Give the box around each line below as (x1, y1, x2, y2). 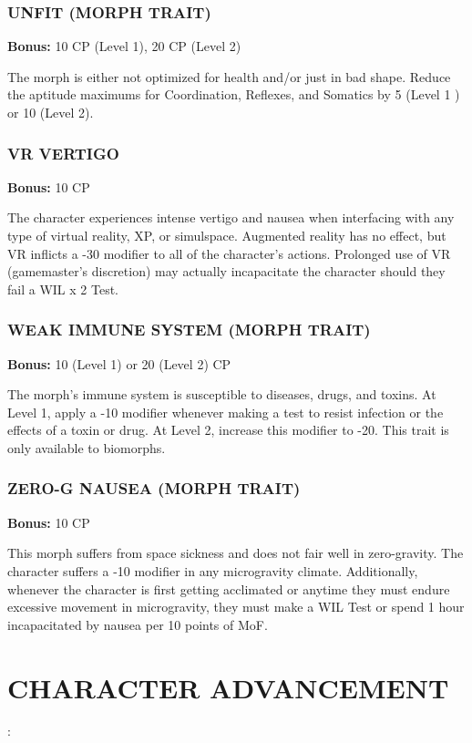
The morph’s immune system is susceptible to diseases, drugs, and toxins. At (7, 385, 436, 404)
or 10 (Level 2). (7, 103, 94, 121)
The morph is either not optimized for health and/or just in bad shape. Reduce (7, 67, 451, 86)
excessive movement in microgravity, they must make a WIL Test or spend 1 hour (7, 597, 465, 616)
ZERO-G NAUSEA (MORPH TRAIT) (7, 477, 301, 500)
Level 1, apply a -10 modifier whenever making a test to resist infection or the (7, 402, 444, 421)
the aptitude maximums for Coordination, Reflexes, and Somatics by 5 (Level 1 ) (7, 85, 460, 104)
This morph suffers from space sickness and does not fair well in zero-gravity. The (7, 543, 464, 562)
